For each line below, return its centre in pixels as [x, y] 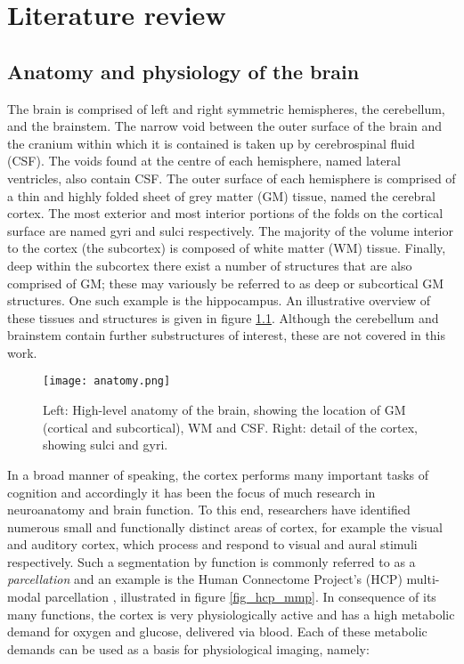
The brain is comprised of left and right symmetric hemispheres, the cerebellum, [226, 108]
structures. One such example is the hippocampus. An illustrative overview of [219, 300]
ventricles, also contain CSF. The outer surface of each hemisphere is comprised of [232, 178]
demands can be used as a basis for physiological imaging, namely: [188, 648]
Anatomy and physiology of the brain [183, 71]
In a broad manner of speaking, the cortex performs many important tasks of [218, 474]
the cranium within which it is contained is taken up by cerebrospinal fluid [211, 143]
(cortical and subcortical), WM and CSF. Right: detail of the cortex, [231, 427]
